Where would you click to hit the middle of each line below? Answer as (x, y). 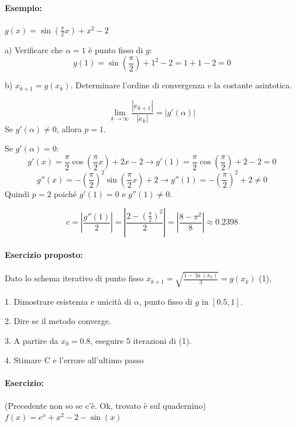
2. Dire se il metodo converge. (58, 321)
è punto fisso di (116, 49)
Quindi (17, 193)
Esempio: (23, 7)
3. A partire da (32, 340)
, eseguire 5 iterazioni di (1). (141, 340)
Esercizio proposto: (44, 254)
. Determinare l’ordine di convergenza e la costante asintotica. (181, 85)
